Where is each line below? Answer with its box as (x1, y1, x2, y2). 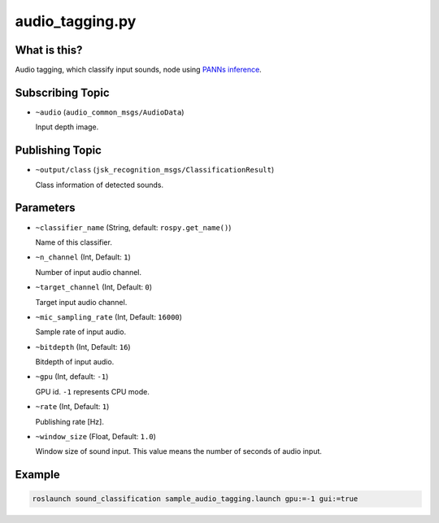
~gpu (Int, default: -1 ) (35, 372, 109, 381)
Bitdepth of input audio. (35, 357, 115, 367)
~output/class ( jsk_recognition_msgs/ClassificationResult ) (35, 165, 275, 175)
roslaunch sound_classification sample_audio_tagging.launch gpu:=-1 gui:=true (32, 495, 359, 503)
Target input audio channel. (35, 297, 128, 307)
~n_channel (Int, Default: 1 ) (35, 252, 131, 262)
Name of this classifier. (35, 237, 113, 247)
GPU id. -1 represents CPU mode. (35, 386, 150, 396)
